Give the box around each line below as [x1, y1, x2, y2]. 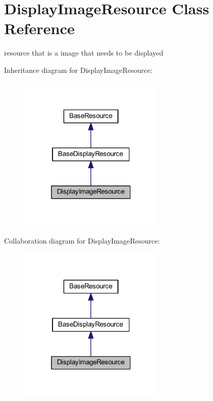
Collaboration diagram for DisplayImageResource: [4, 235, 160, 246]
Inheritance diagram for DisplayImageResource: [4, 64, 152, 75]
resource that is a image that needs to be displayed [4, 47, 164, 58]
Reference [4, 18, 75, 39]
